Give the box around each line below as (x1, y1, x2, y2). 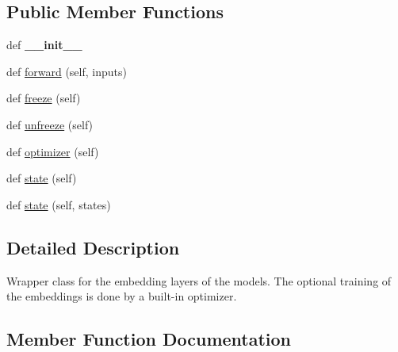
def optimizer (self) (6, 143, 99, 159)
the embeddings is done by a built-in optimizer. (6, 288, 237, 304)
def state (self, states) (6, 196, 111, 212)
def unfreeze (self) (6, 116, 94, 132)
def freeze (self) (6, 90, 81, 106)
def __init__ (6, 36, 82, 53)
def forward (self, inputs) (6, 63, 127, 79)
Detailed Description (6, 235, 180, 259)
